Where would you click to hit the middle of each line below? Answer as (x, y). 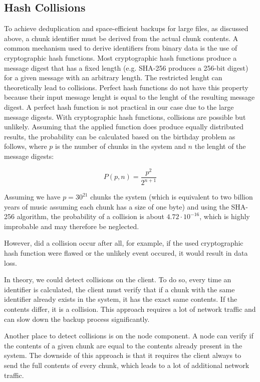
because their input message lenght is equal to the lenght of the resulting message (129, 97)
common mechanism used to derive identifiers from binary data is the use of (121, 48)
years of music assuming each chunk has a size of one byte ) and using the (116, 206)
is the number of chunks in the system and (120, 146)
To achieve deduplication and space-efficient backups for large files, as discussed (126, 28)
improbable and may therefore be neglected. (72, 226)
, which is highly (225, 216)
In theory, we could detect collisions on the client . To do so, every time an (118, 279)
